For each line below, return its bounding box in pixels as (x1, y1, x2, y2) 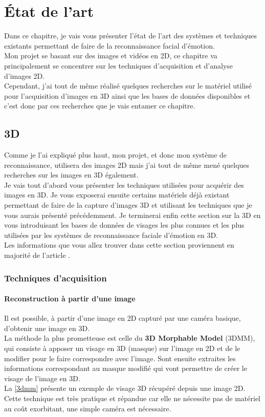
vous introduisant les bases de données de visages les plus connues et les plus (4, 220, 245, 230)
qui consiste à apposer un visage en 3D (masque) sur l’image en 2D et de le (4, 343, 240, 354)
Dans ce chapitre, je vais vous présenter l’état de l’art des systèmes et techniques (4, 30, 257, 41)
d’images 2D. (4, 70, 45, 81)
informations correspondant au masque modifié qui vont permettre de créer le (4, 363, 247, 374)
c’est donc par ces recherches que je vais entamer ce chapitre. (4, 100, 195, 111)
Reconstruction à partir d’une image (4, 293, 136, 304)
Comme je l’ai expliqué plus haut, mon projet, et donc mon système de (4, 149, 227, 160)
